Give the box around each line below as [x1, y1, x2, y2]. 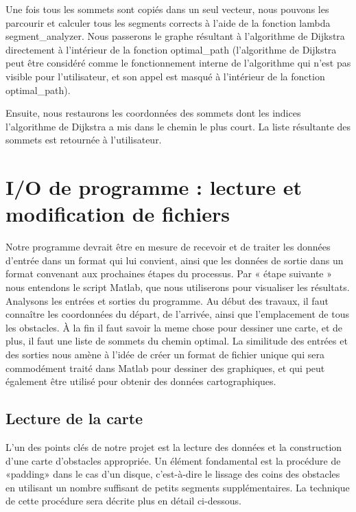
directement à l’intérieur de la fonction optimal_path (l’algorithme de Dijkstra [5, 42, 337, 56]
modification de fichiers [5, 200, 230, 228]
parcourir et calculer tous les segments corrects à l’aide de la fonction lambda [5, 15, 331, 30]
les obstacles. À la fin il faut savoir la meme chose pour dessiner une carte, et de [5, 320, 343, 334]
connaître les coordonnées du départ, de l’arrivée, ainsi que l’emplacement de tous [5, 307, 349, 321]
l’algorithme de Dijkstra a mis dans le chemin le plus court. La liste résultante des [5, 119, 351, 133]
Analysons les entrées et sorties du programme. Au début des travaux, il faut [5, 293, 329, 307]
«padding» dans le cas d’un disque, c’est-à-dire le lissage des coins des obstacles [5, 467, 340, 481]
